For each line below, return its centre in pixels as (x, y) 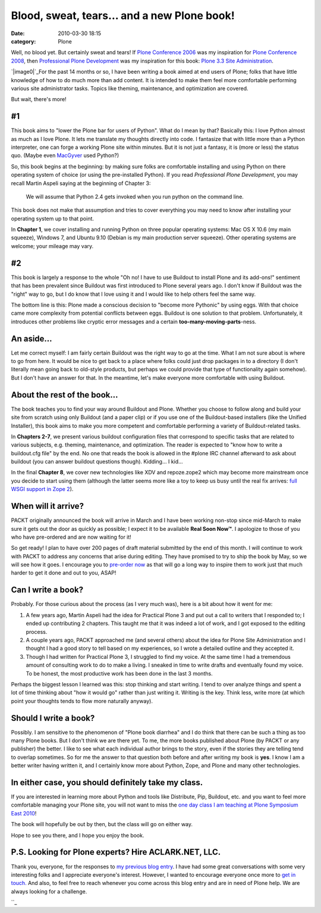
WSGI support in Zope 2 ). (42, 489)
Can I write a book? (47, 590)
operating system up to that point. (53, 218)
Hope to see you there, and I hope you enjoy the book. (78, 835)
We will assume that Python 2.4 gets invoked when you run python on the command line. (135, 196)
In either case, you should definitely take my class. (107, 782)
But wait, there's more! (39, 99)
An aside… (32, 338)
